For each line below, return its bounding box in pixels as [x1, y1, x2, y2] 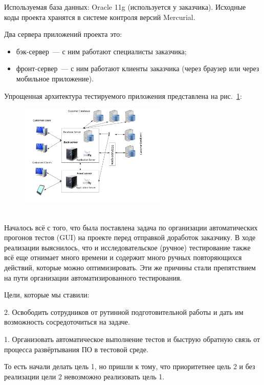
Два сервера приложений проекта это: [4, 29, 122, 39]
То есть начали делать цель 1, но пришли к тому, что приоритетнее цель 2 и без [4, 361, 255, 372]
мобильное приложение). [16, 73, 94, 83]
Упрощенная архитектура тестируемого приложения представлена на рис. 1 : [4, 90, 242, 101]
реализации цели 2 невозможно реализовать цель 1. [4, 371, 165, 381]
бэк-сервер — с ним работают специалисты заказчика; [16, 46, 187, 56]
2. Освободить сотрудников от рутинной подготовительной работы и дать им [4, 306, 244, 317]
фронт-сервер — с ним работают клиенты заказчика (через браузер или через [16, 63, 259, 74]
